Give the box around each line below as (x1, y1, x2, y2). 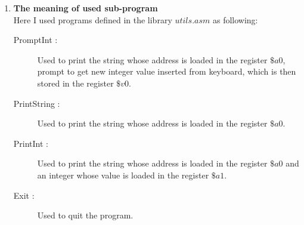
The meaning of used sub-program (13, 2, 158, 14)
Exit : (13, 189, 35, 201)
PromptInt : (13, 33, 58, 46)
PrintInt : (13, 137, 48, 149)
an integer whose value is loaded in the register (37, 168, 209, 181)
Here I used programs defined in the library (13, 13, 172, 26)
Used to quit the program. (37, 209, 134, 221)
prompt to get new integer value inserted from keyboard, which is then (37, 65, 296, 78)
